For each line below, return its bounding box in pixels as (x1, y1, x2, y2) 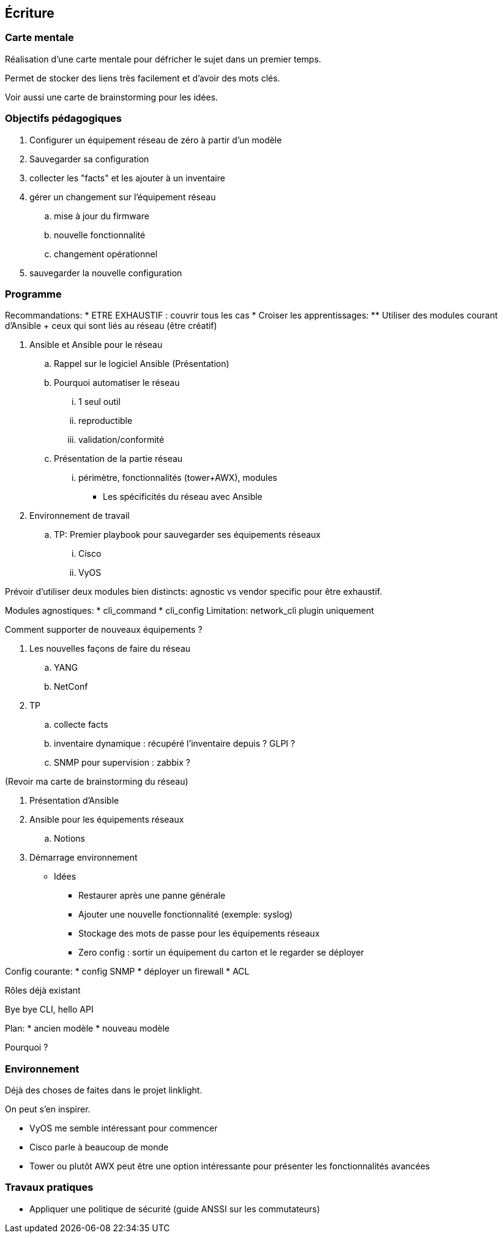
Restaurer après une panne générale (78, 890, 226, 901)
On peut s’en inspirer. (5, 1104, 91, 1115)
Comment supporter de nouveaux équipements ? (5, 624, 203, 635)
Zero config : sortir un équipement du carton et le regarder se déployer (78, 947, 364, 958)
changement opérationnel (54, 248, 158, 259)
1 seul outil (78, 396, 121, 407)
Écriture (5, 6, 54, 21)
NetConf (54, 681, 88, 692)
